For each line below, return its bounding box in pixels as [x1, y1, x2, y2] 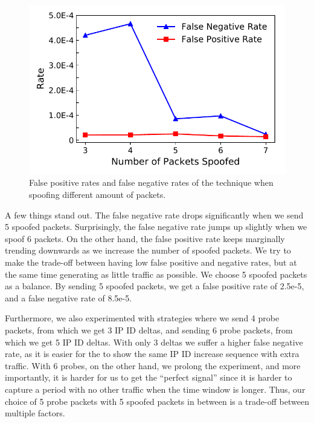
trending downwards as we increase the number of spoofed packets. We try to [5, 244, 291, 257]
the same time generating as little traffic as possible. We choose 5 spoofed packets [5, 267, 307, 280]
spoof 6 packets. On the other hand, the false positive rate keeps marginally [5, 232, 285, 244]
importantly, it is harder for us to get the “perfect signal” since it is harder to [5, 371, 292, 384]
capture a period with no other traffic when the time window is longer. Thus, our [5, 382, 306, 395]
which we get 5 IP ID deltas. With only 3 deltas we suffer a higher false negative [5, 335, 303, 348]
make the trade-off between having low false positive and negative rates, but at [5, 255, 297, 268]
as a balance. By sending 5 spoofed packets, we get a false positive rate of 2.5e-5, [5, 280, 304, 292]
